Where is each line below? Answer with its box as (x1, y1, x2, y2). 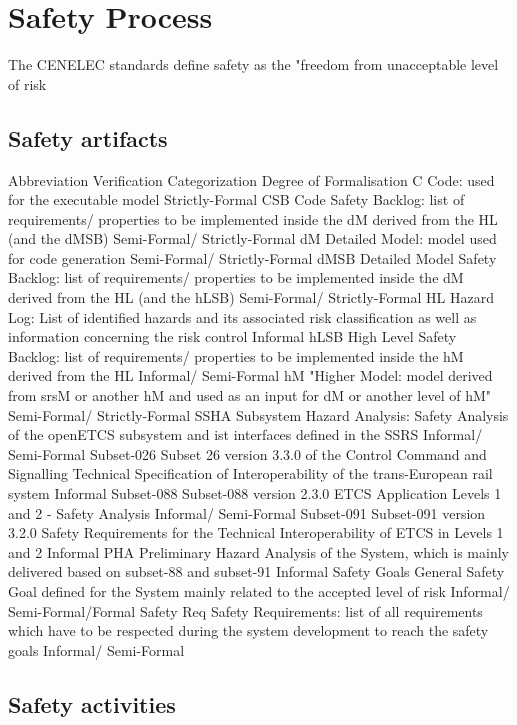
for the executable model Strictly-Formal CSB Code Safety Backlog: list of (8, 189, 465, 210)
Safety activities (8, 688, 176, 719)
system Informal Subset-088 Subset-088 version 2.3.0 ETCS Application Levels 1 (8, 483, 502, 504)
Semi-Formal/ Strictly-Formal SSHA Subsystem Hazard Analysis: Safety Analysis (8, 404, 509, 425)
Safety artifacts (8, 122, 168, 153)
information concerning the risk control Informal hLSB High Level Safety (8, 326, 457, 347)
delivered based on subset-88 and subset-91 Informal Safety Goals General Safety (8, 561, 505, 582)
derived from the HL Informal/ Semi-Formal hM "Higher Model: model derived (8, 365, 493, 386)
